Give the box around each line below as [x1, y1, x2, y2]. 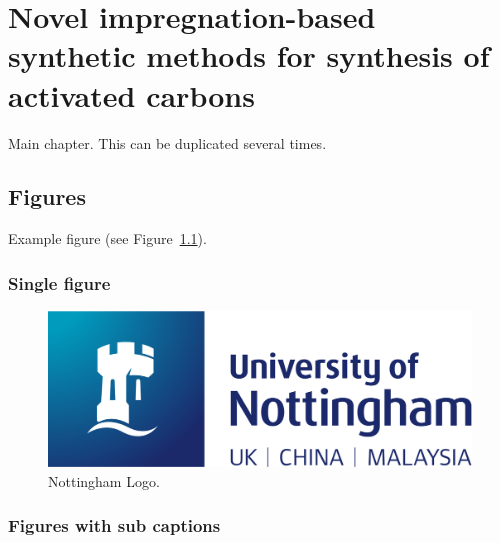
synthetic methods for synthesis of [8, 35, 490, 76]
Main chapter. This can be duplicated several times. [8, 132, 327, 153]
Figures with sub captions [8, 513, 221, 538]
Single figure [8, 270, 111, 295]
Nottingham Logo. [48, 470, 160, 491]
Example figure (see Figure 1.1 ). [8, 228, 207, 249]
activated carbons [8, 74, 255, 115]
